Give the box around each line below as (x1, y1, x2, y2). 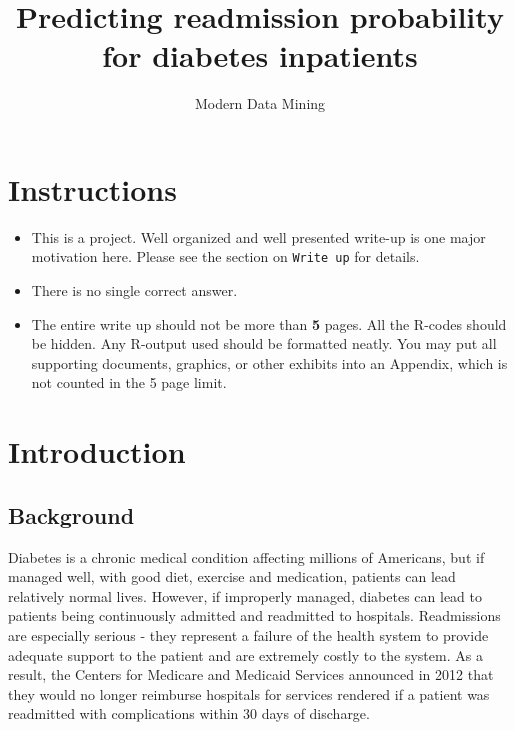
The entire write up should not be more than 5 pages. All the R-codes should (31, 313, 507, 334)
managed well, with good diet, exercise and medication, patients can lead (8, 566, 456, 587)
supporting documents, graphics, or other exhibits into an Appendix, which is (31, 352, 508, 373)
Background (8, 499, 135, 530)
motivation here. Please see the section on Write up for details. (31, 246, 420, 267)
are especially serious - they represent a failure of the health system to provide (8, 625, 489, 646)
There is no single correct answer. (31, 280, 238, 301)
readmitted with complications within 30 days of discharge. (8, 703, 370, 724)
